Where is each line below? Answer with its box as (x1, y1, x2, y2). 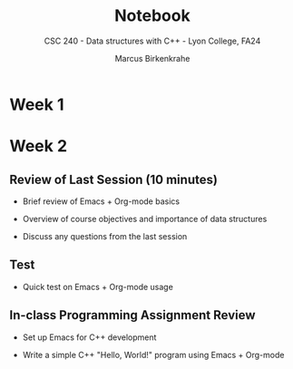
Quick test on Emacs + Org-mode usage (22, 281, 174, 292)
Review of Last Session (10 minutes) (9, 171, 218, 187)
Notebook (114, 5, 190, 26)
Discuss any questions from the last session (22, 230, 188, 241)
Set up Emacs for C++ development (22, 332, 157, 343)
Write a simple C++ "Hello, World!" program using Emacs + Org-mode (22, 349, 285, 360)
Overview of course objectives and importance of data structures (22, 213, 268, 224)
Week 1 (9, 94, 64, 114)
